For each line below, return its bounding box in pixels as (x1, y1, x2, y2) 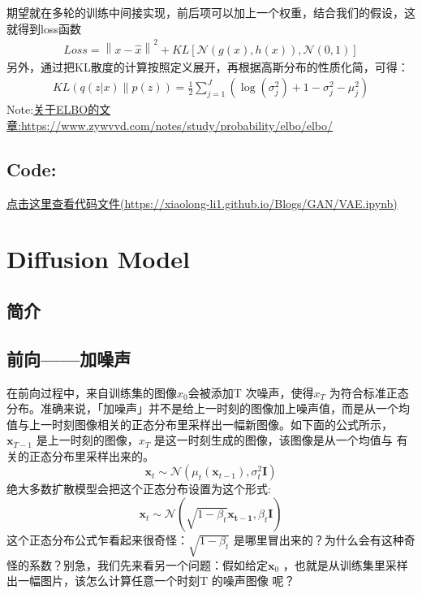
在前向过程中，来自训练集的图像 (6, 384, 177, 401)
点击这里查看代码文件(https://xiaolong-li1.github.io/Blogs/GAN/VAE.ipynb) (6, 194, 398, 211)
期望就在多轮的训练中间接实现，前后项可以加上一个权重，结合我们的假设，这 (6, 4, 416, 20)
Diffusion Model (6, 242, 190, 275)
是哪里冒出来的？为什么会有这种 (233, 531, 404, 548)
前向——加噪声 (6, 345, 131, 371)
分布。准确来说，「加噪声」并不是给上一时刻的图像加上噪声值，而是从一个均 (6, 400, 410, 417)
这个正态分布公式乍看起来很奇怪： (6, 531, 188, 548)
